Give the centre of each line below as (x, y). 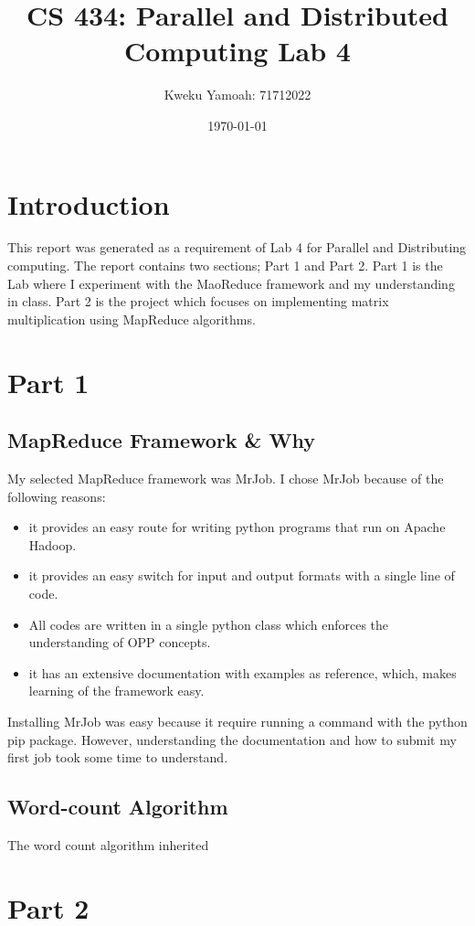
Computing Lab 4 (237, 51)
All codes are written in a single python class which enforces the (209, 624)
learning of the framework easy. (116, 691)
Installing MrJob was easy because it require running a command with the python (237, 721)
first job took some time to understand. (118, 757)
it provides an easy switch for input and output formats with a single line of (242, 575)
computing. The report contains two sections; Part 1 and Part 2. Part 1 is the (225, 266)
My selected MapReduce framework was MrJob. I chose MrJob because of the (226, 478)
